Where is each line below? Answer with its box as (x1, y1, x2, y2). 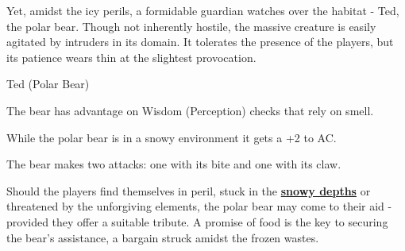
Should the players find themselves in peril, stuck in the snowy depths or (6, 182, 371, 199)
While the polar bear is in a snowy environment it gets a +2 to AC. (6, 129, 337, 145)
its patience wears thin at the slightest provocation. (6, 48, 256, 65)
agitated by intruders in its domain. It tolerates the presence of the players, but (6, 33, 394, 50)
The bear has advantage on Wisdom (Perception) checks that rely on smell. (6, 102, 374, 118)
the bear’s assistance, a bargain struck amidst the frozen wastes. (6, 229, 319, 245)
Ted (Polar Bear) (6, 75, 90, 92)
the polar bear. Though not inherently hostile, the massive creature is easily (6, 17, 376, 34)
